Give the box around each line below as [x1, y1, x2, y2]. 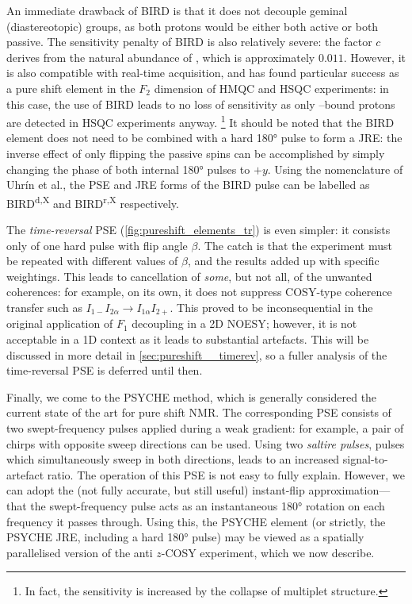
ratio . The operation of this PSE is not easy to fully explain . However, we [47, 466, 405, 483]
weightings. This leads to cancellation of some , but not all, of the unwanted [6, 267, 372, 284]
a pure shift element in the [6, 79, 135, 96]
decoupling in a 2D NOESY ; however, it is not [132, 315, 357, 332]
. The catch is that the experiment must [197, 237, 392, 253]
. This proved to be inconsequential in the [170, 299, 373, 315]
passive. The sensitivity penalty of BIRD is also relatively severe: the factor [6, 33, 372, 50]
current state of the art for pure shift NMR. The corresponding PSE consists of [6, 404, 391, 421]
